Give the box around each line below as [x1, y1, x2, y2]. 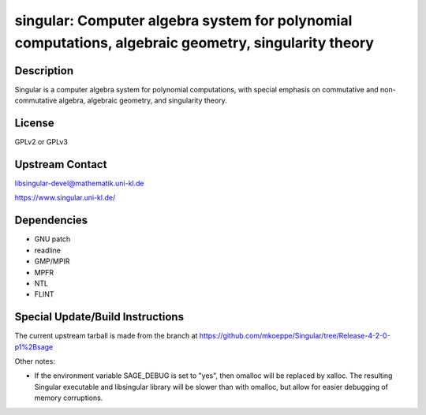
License [14, 117, 54, 130]
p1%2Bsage [14, 342, 54, 351]
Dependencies [14, 214, 88, 227]
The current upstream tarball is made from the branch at [14, 331, 198, 341]
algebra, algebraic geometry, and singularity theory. [58, 95, 228, 106]
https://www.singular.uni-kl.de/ [14, 193, 116, 203]
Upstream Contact [14, 158, 107, 171]
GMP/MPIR [34, 256, 70, 266]
